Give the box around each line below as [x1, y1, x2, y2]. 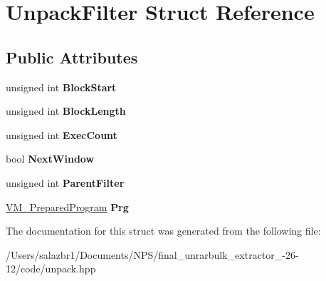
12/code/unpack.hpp [6, 261, 96, 276]
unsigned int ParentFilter [6, 175, 125, 190]
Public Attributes [6, 46, 138, 68]
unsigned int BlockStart [6, 79, 117, 94]
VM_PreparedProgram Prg [6, 199, 129, 214]
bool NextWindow [6, 151, 95, 166]
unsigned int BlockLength [6, 103, 126, 118]
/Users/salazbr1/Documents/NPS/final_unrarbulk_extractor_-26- [6, 247, 299, 262]
